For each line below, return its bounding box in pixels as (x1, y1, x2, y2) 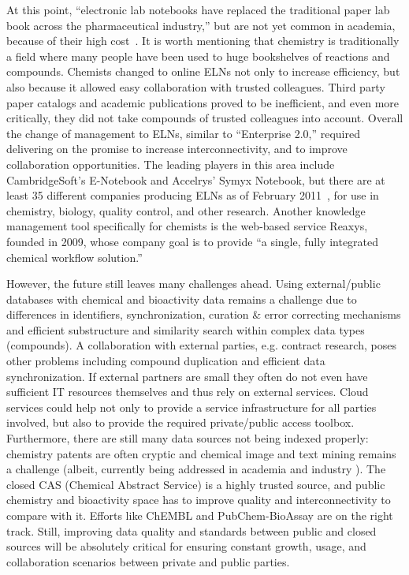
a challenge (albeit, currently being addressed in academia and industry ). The (6, 461, 386, 477)
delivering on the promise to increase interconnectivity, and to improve (6, 140, 348, 157)
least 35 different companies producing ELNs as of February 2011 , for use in (6, 187, 379, 203)
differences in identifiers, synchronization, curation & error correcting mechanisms (6, 306, 401, 323)
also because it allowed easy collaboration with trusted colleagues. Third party (6, 78, 385, 95)
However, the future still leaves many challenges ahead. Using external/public (6, 275, 381, 292)
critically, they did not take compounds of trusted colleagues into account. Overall (6, 110, 403, 126)
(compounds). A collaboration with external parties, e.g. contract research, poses (6, 337, 396, 353)
